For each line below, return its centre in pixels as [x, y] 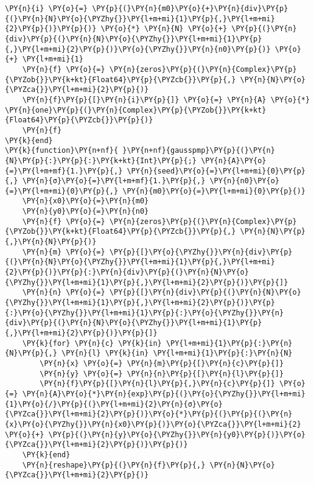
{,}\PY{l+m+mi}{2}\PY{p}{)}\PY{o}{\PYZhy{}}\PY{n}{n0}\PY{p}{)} [138, 49]
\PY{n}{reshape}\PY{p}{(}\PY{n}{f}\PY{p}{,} [114, 465]
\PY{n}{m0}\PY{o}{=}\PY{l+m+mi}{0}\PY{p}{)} [214, 191]
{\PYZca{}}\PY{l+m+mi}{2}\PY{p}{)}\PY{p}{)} [96, 445]
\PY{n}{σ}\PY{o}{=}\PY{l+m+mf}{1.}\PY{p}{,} [114, 181]
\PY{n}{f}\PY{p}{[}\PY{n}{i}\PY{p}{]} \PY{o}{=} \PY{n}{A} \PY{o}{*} [166, 100]
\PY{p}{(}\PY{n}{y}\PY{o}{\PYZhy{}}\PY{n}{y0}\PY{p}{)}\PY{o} [177, 434]
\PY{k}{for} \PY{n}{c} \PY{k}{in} [92, 343]
